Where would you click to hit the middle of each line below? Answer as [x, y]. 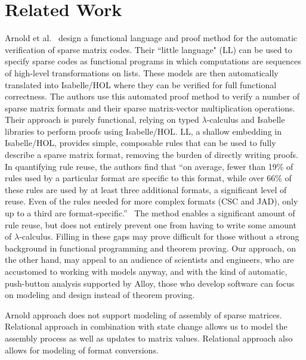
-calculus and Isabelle [246, 120]
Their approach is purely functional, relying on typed [102, 120]
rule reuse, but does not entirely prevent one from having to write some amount [151, 224]
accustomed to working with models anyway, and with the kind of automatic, [146, 271]
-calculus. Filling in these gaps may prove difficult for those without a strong [159, 236]
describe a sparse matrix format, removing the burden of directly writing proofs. [152, 155]
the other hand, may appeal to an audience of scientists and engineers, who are [149, 260]
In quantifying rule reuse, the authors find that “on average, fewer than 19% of [149, 166]
